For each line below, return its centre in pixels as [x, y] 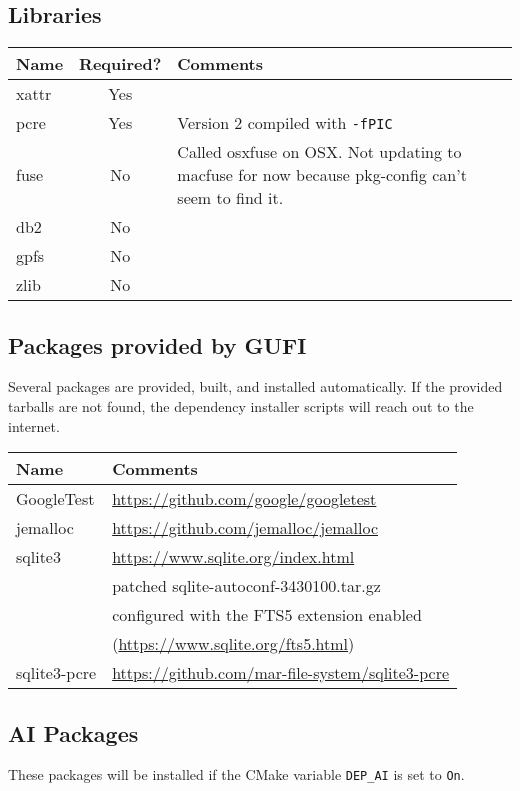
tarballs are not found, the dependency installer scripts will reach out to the [241, 406]
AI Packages [73, 732]
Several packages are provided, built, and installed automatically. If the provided [255, 386]
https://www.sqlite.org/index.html [233, 557]
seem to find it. [230, 198]
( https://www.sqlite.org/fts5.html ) [233, 644]
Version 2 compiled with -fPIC [285, 123]
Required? [120, 64]
